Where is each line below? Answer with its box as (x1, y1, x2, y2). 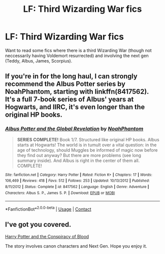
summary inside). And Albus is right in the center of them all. (17, 158, 140, 163)
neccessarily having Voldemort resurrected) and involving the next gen (5, 53, 149, 59)
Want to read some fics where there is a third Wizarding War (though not (5, 47, 152, 53)
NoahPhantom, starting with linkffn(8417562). (5, 88, 149, 96)
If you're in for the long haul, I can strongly (5, 72, 137, 81)
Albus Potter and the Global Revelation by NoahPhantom (5, 126, 143, 132)
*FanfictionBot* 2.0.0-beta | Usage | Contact (5, 205, 92, 212)
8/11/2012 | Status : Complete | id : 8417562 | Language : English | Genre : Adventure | (5, 184, 149, 189)
